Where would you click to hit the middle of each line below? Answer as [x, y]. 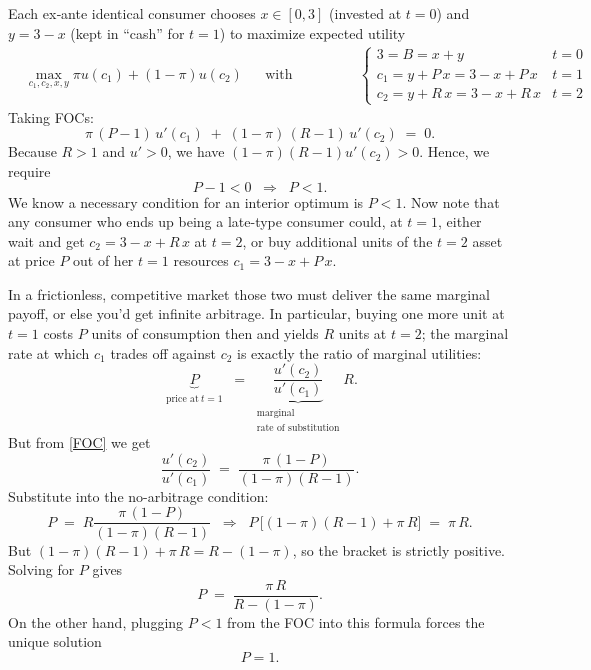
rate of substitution [298, 427]
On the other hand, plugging [96, 621]
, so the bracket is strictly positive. [399, 549]
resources [201, 260]
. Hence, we [454, 151]
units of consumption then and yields [205, 333]
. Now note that [451, 201]
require [29, 170]
